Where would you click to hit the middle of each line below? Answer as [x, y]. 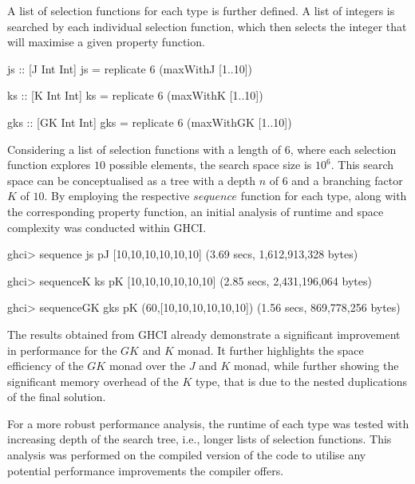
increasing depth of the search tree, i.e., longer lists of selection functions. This [200, 439]
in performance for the [62, 350]
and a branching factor [347, 180]
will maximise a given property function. [106, 42]
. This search [362, 165]
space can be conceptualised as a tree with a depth [131, 180]
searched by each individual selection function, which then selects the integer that [207, 26]
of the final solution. [57, 397]
